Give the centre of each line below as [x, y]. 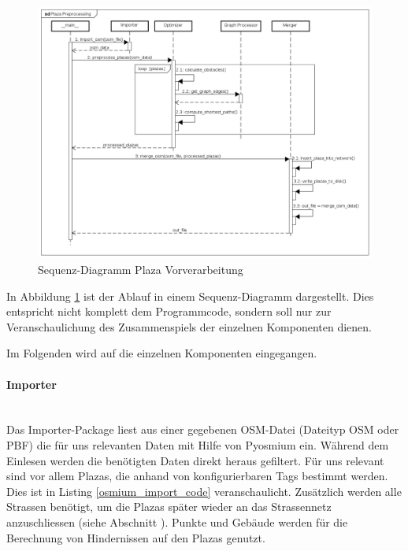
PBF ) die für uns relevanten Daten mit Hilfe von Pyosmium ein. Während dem [198, 445]
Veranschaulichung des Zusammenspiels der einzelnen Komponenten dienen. [189, 326]
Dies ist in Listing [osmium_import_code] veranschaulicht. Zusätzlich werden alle [204, 491]
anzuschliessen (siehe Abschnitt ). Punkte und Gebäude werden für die [177, 522]
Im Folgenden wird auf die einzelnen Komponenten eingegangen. [162, 353]
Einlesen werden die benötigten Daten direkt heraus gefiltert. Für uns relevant [195, 460]
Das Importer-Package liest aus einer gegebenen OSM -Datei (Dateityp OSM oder [203, 429]
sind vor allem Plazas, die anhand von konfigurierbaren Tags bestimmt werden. [197, 476]
